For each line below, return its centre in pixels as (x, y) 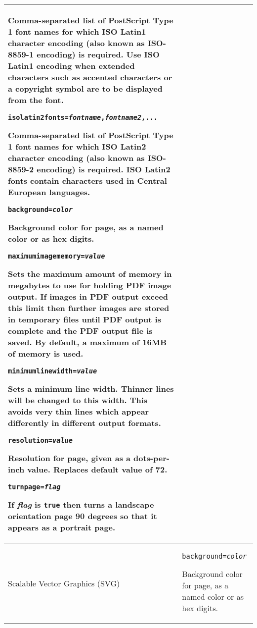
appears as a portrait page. (62, 527)
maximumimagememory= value (57, 256)
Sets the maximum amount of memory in (90, 274)
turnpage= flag (34, 487)
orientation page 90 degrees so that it (83, 516)
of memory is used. (46, 353)
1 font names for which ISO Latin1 (77, 31)
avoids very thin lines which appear (79, 411)
